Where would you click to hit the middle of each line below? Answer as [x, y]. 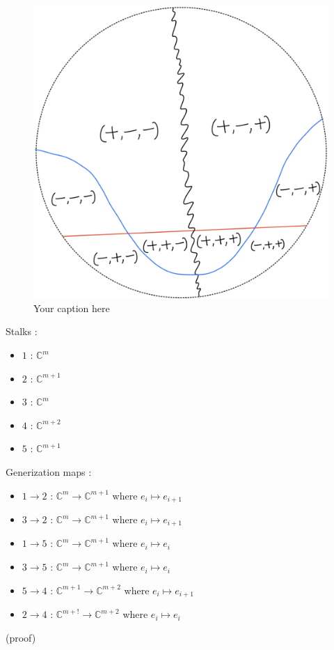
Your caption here [72, 308]
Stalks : [22, 331]
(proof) [21, 637]
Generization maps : [49, 471]
